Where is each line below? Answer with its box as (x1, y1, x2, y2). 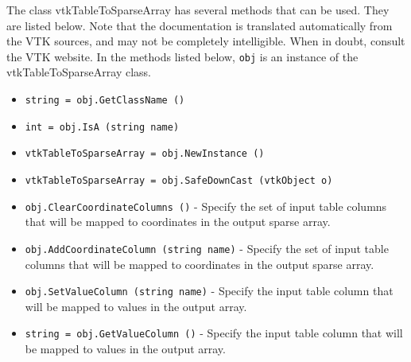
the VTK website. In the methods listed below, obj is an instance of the (6, 48, 359, 64)
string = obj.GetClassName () (25, 95, 185, 107)
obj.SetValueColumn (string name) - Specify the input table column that (25, 282, 394, 299)
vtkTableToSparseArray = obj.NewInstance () (25, 148, 265, 160)
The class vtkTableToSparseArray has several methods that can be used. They (6, 2, 390, 18)
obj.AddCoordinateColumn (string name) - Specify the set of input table (25, 239, 389, 256)
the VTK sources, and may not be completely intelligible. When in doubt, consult (6, 33, 405, 49)
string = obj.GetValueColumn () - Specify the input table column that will (25, 325, 403, 341)
